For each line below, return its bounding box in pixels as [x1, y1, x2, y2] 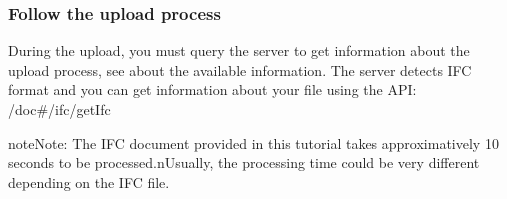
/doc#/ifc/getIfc [8, 99, 111, 119]
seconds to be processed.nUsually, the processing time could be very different [8, 152, 480, 173]
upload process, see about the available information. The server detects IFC [8, 59, 472, 80]
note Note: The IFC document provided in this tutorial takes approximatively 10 [8, 132, 499, 153]
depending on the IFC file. [8, 171, 170, 192]
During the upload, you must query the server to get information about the [8, 40, 470, 61]
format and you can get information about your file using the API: [8, 79, 417, 100]
